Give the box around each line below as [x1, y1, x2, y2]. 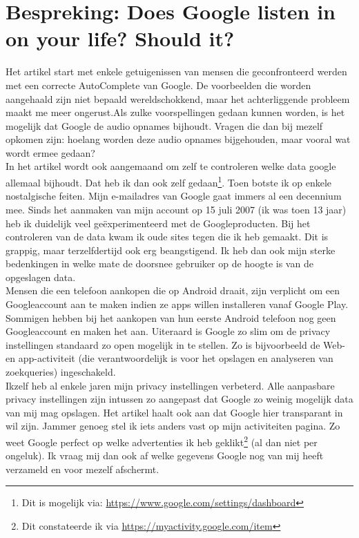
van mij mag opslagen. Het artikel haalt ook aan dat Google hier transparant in [6, 405, 343, 419]
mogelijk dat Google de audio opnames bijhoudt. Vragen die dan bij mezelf [6, 118, 323, 133]
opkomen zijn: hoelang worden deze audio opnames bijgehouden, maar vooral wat [6, 132, 351, 146]
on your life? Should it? [6, 24, 235, 52]
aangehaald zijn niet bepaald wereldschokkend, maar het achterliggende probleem [6, 91, 350, 106]
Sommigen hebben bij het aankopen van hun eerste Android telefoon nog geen [6, 310, 336, 325]
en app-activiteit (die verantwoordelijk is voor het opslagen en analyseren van [6, 351, 333, 365]
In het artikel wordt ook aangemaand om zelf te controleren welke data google [6, 159, 336, 173]
